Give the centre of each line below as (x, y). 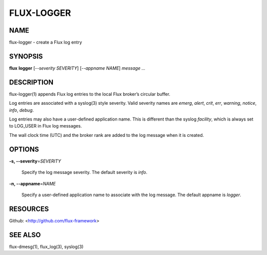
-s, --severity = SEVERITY (35, 161)
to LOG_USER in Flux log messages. (45, 126)
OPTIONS (24, 149)
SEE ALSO (25, 235)
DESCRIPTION (31, 82)
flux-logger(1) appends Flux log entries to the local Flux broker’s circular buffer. (90, 94)
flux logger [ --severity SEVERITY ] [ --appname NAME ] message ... (77, 68)
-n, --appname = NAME (33, 183)
